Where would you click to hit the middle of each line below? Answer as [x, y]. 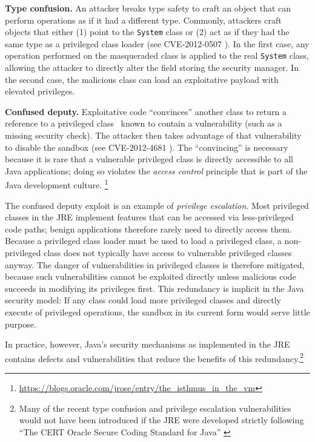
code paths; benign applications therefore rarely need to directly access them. [148, 229]
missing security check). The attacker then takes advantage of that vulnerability [153, 135]
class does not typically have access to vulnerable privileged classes [168, 253]
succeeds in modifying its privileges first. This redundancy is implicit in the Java [154, 288]
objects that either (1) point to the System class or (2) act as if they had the [147, 32]
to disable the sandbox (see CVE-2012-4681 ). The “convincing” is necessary [147, 147]
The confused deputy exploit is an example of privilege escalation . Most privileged [157, 205]
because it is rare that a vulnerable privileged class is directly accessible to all [149, 159]
